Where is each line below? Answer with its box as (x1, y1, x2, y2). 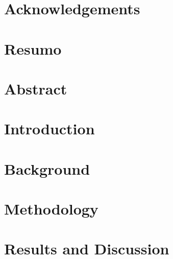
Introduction (4, 118, 95, 139)
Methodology (4, 198, 98, 219)
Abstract (4, 78, 67, 99)
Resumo (4, 38, 62, 59)
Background (4, 158, 90, 179)
